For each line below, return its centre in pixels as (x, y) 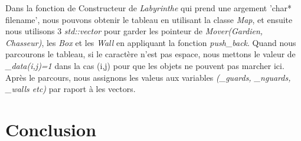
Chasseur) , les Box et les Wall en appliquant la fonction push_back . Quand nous (151, 42)
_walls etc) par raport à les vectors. (71, 89)
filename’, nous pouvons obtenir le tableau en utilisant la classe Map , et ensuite (149, 19)
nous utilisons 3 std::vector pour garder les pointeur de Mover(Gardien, (134, 31)
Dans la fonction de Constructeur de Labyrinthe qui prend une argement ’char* (148, 8)
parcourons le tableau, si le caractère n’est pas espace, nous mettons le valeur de (150, 54)
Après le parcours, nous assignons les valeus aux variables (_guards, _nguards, (148, 77)
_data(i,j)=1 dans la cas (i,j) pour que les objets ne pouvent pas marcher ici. (145, 65)
